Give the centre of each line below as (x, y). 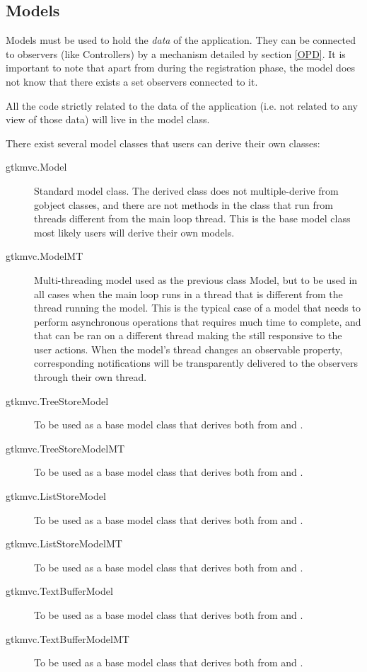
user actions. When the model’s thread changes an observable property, (188, 349)
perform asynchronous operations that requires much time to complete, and (198, 321)
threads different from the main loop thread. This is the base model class (192, 218)
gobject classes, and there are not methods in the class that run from (183, 204)
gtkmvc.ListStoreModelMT (64, 543)
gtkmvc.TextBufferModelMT (68, 638)
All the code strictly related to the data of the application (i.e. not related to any (182, 105)
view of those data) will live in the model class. (108, 119)
